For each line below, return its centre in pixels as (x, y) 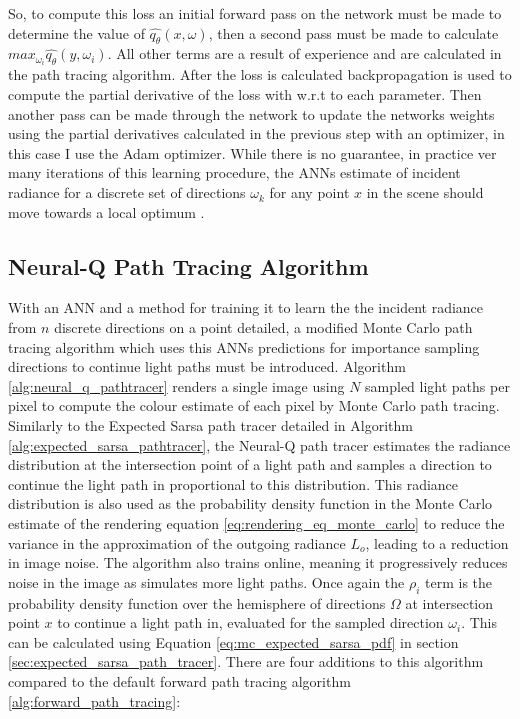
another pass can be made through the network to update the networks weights (251, 113)
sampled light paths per (437, 385)
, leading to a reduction (437, 542)
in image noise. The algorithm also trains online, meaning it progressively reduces (258, 562)
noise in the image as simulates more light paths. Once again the (206, 581)
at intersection (449, 602)
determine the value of (76, 32)
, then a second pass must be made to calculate (353, 32)
